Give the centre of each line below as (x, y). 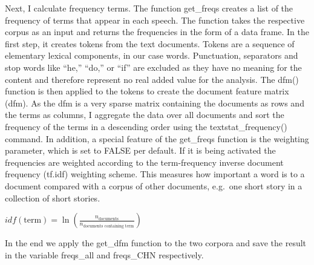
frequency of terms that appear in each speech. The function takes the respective (155, 20)
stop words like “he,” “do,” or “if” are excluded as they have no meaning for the (153, 67)
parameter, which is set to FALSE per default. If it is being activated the (140, 150)
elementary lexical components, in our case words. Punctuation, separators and (152, 55)
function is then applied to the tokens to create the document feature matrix (147, 91)
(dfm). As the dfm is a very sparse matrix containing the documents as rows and (155, 103)
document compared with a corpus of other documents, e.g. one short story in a (154, 185)
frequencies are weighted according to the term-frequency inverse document (144, 162)
